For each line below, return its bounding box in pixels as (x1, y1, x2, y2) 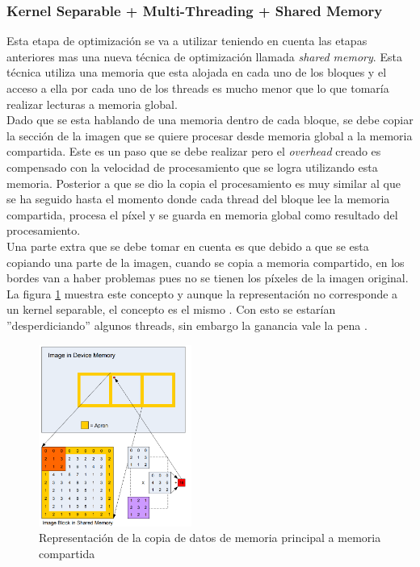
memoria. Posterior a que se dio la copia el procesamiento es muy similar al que (6, 174, 401, 191)
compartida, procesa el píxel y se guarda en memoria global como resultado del (6, 206, 398, 223)
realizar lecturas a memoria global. (6, 95, 178, 112)
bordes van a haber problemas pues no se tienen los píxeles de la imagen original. (6, 269, 409, 286)
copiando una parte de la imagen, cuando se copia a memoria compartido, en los (6, 253, 405, 270)
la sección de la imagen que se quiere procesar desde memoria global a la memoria (6, 127, 413, 144)
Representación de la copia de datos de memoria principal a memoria (39, 529, 381, 546)
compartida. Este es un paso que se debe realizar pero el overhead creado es (6, 143, 381, 160)
